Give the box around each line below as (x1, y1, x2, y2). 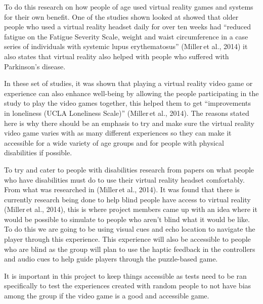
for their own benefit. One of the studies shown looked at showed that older (4, 11, 239, 22)
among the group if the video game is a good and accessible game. (4, 290, 209, 301)
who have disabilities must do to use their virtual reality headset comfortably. (4, 174, 245, 185)
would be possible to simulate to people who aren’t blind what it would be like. (4, 213, 250, 224)
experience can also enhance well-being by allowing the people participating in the (4, 88, 259, 98)
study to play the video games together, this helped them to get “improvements (4, 98, 251, 108)
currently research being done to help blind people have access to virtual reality (4, 194, 251, 204)
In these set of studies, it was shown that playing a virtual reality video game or (4, 78, 253, 89)
